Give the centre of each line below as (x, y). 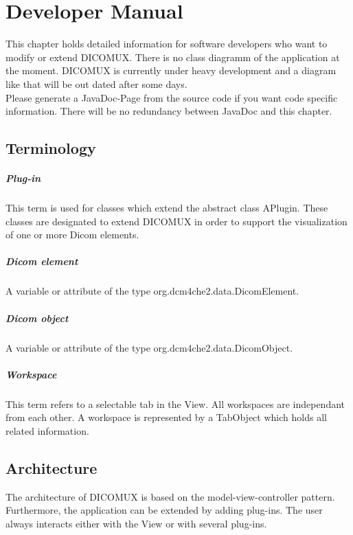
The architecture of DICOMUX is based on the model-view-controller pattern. (170, 496)
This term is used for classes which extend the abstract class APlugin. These (167, 208)
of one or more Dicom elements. (72, 235)
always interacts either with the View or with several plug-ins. (136, 523)
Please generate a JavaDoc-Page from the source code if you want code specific (172, 97)
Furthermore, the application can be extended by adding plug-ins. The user (164, 510)
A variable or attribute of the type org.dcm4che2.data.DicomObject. (149, 347)
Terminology (51, 148)
